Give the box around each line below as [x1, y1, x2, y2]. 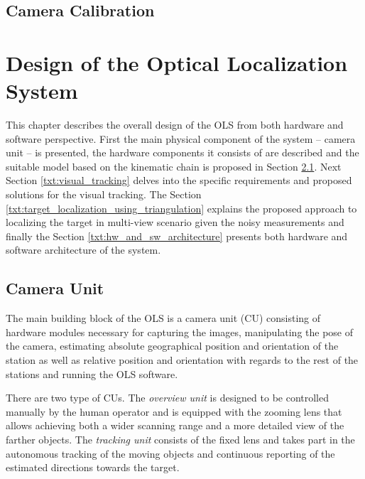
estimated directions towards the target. [6, 460, 180, 475]
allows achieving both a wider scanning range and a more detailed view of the [6, 418, 344, 433]
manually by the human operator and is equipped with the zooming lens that [6, 404, 342, 419]
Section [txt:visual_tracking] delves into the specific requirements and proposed [6, 173, 352, 188]
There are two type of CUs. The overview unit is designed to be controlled [6, 390, 329, 405]
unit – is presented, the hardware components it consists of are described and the [6, 145, 359, 160]
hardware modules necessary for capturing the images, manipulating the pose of [6, 324, 354, 339]
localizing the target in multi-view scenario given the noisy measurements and [6, 215, 344, 230]
